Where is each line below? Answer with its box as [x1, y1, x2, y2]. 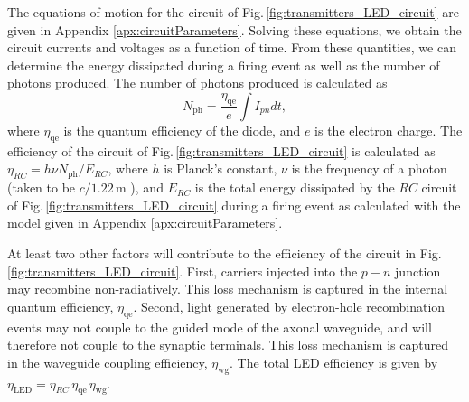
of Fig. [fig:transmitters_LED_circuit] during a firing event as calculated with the [7, 195, 461, 214]
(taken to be [7, 178, 76, 197]
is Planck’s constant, [164, 159, 277, 178]
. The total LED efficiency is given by [230, 352, 438, 371]
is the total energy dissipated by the [194, 178, 395, 197]
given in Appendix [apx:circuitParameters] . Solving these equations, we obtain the [7, 20, 462, 39]
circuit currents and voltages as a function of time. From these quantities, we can [7, 38, 456, 57]
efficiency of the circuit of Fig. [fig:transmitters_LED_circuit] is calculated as [7, 141, 436, 160]
